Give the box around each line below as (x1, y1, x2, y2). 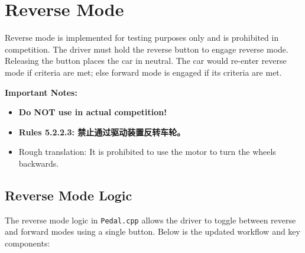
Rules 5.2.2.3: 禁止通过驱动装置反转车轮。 (18, 125, 186, 138)
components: (5, 236, 50, 249)
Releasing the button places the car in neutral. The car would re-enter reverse (5, 54, 287, 67)
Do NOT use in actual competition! (18, 106, 167, 118)
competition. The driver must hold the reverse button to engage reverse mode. (5, 43, 288, 55)
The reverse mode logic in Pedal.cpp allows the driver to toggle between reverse (5, 213, 296, 226)
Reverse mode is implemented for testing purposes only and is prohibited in (5, 31, 279, 44)
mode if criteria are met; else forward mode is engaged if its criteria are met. (5, 66, 282, 78)
